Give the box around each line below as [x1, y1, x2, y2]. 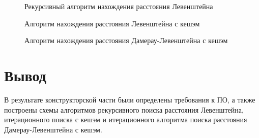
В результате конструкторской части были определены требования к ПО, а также [4, 94, 255, 105]
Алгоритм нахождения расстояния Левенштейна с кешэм [24, 18, 200, 28]
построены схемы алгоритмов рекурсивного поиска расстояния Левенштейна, [4, 104, 244, 115]
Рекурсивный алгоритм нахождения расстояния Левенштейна [24, 1, 213, 11]
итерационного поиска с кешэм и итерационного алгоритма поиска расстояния [4, 114, 247, 125]
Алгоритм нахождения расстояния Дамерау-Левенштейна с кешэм [24, 35, 228, 46]
